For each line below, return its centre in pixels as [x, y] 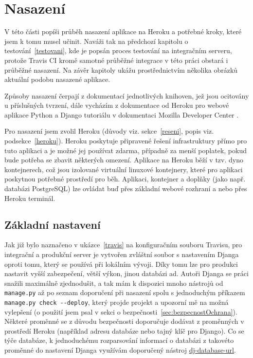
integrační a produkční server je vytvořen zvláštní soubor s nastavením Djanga [122, 254]
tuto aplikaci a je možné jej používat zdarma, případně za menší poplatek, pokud [126, 150]
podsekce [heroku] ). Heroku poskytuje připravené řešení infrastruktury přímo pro [126, 141]
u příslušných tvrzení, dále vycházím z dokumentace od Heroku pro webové [117, 105]
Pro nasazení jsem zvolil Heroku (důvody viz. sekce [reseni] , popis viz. [109, 131]
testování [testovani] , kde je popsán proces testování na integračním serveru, [118, 50]
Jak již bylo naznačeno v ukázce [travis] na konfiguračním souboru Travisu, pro [123, 245]
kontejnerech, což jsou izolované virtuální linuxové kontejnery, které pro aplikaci [124, 169]
